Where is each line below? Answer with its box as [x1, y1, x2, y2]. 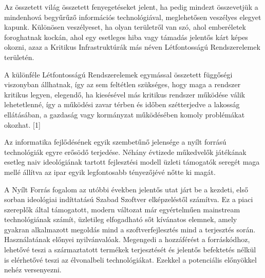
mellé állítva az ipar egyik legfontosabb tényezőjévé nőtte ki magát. [4, 166, 216, 177]
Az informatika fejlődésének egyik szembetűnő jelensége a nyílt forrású [4, 136, 226, 147]
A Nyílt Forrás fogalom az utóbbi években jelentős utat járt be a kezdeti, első [4, 184, 248, 194]
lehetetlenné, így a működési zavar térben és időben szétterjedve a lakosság [4, 99, 240, 110]
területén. [4, 51, 34, 62]
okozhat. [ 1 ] [4, 119, 41, 130]
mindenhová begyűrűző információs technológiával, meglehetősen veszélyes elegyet [4, 11, 261, 22]
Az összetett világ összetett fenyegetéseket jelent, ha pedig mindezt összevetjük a [4, 2, 258, 12]
